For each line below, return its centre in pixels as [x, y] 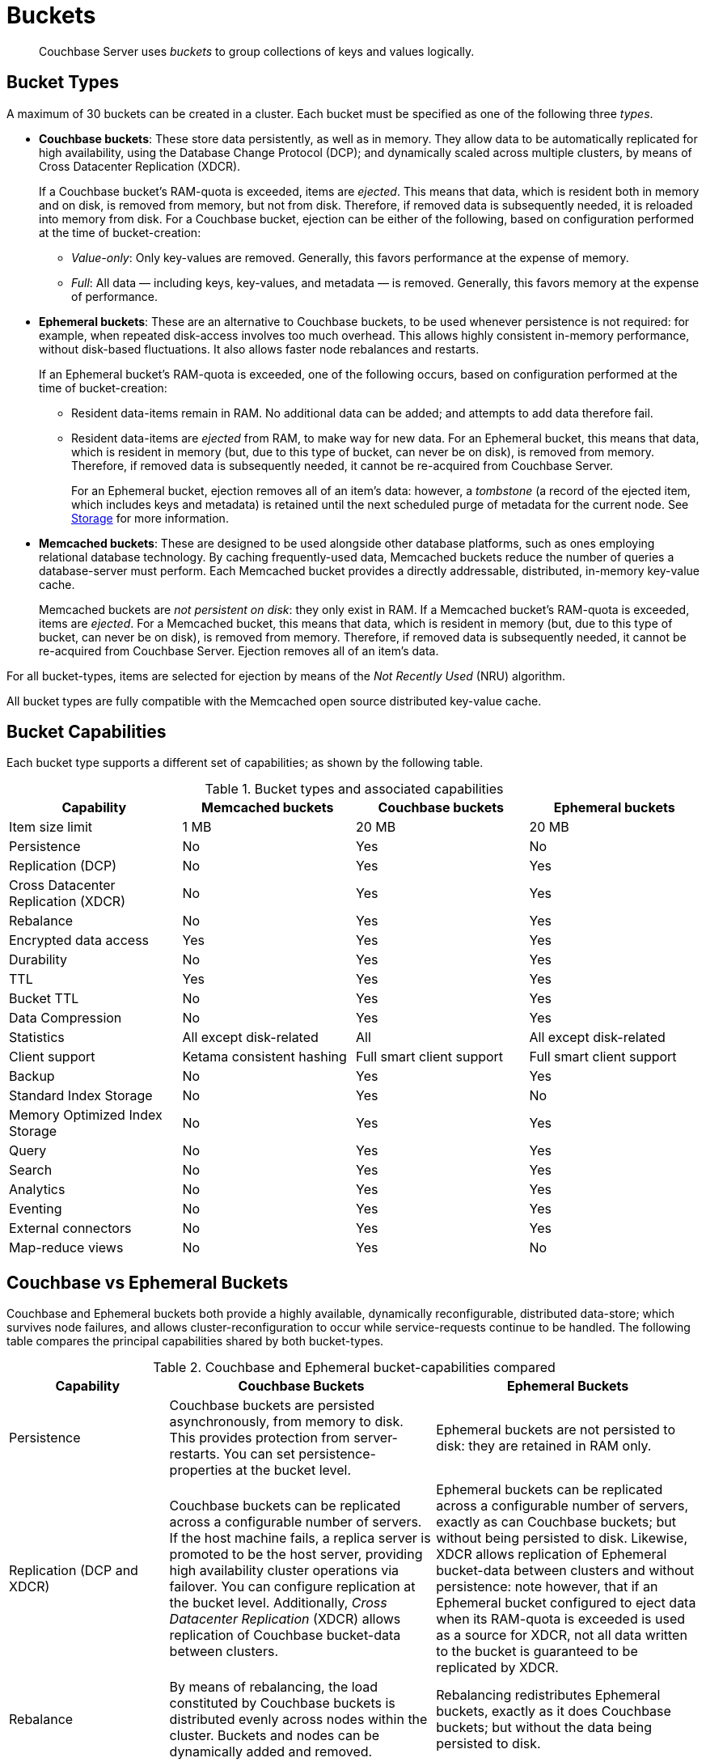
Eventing [36, 1209]
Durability [38, 960]
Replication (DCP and [74, 1571]
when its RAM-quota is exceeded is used [561, 1619]
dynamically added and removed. [271, 1752]
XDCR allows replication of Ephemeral [552, 1554]
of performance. [114, 296]
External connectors [70, 1228]
